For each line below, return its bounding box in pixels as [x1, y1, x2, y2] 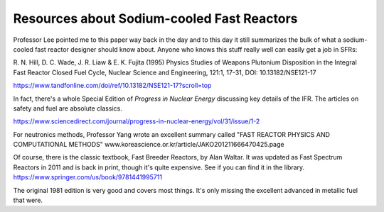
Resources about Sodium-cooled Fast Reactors [13, 11, 298, 26]
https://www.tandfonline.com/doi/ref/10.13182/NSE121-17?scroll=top [13, 82, 212, 90]
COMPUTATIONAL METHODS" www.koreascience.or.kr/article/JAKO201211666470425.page [13, 140, 284, 149]
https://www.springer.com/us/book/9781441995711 [13, 173, 163, 182]
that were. [13, 196, 43, 205]
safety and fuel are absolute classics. [13, 104, 122, 113]
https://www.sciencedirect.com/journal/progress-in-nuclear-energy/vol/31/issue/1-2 [13, 117, 260, 125]
